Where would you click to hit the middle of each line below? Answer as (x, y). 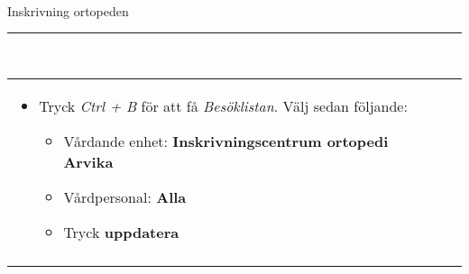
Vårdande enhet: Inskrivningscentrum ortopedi (226, 141)
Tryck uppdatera (121, 232)
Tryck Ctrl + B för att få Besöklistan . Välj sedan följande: (223, 105)
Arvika (88, 161)
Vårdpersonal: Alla (125, 196)
